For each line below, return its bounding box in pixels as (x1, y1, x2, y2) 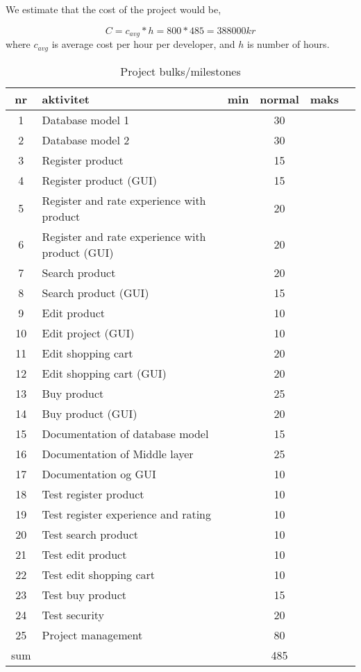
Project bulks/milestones (120, 62, 241, 79)
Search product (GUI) (42, 284, 149, 301)
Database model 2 (42, 131, 130, 148)
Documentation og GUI (42, 465, 156, 482)
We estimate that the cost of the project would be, (6, 2, 221, 16)
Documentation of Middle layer (42, 445, 194, 462)
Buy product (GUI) (42, 405, 137, 421)
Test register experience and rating (42, 505, 211, 522)
